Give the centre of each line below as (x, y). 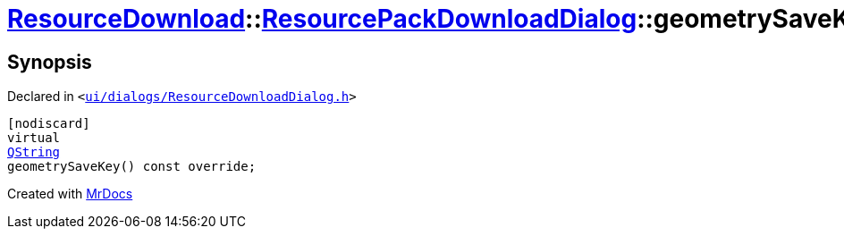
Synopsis (50, 62)
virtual (34, 138)
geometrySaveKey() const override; (132, 167)
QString (34, 152)
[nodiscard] (49, 124)
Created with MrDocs (70, 194)
